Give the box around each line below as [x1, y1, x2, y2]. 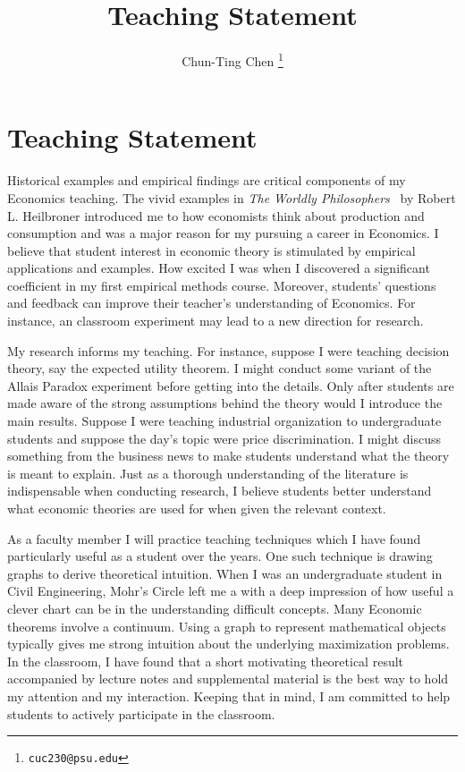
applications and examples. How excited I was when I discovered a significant [7, 259, 430, 277]
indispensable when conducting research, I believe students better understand [7, 481, 432, 500]
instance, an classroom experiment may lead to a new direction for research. [7, 311, 424, 330]
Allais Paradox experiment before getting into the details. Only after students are [7, 376, 454, 394]
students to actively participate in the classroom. [7, 704, 275, 723]
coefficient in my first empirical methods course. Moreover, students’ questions [7, 276, 436, 294]
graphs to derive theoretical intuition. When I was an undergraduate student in [7, 564, 443, 582]
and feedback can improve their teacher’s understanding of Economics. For [7, 293, 416, 312]
